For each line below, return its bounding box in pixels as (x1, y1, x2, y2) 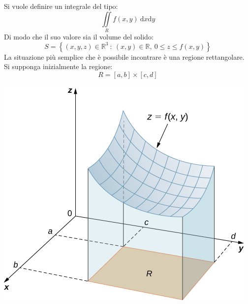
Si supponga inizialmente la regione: (4, 61, 113, 72)
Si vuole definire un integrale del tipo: (4, 1, 118, 11)
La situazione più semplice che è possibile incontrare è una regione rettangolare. (4, 51, 245, 62)
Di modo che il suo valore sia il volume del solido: (4, 31, 154, 41)
